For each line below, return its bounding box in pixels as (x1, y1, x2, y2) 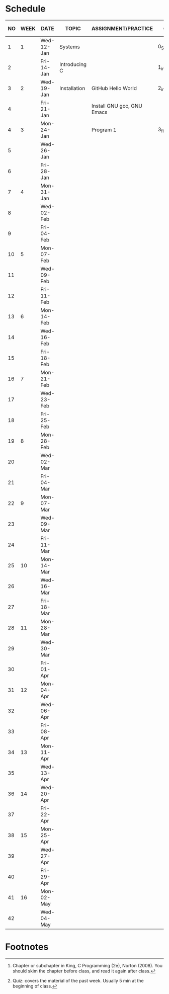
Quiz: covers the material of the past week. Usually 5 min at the (12, 978, 144, 984)
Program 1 (91, 126, 117, 133)
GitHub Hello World (91, 85, 137, 92)
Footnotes (5, 941, 49, 953)
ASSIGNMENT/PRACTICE (91, 25, 153, 32)
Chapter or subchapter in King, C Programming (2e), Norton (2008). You (12, 963, 162, 969)
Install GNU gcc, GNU (91, 103, 142, 110)
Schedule (5, 3, 46, 15)
